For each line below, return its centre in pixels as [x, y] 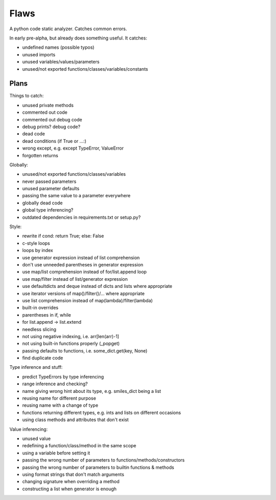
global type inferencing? [48, 210]
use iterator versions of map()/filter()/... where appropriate [84, 293]
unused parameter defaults [51, 189]
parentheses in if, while [47, 315]
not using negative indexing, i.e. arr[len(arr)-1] [71, 336]
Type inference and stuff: [36, 367]
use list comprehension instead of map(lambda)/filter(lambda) [87, 300]
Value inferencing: [29, 429]
